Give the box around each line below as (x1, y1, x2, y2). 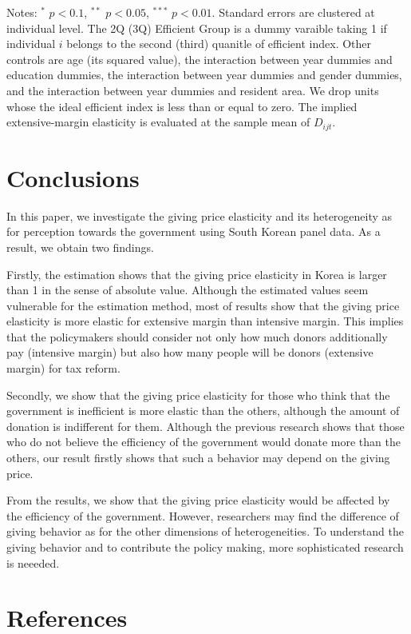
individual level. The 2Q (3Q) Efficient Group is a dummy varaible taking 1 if (6, 19, 387, 36)
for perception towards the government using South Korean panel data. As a (6, 223, 381, 240)
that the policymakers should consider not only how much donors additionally (6, 328, 388, 345)
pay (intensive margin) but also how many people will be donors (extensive (6, 344, 373, 361)
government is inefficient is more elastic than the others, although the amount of (6, 402, 400, 419)
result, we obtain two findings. (6, 238, 154, 255)
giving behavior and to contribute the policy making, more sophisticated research (6, 539, 404, 556)
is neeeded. (6, 554, 60, 571)
